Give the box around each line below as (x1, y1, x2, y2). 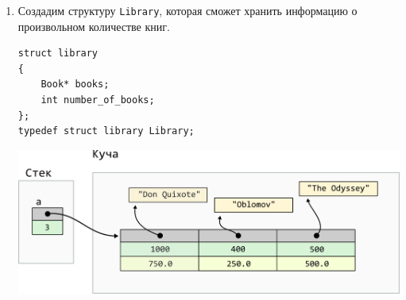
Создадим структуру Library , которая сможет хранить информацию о (17, 2, 358, 18)
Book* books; (41, 79, 110, 90)
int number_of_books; (41, 94, 155, 106)
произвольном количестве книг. (17, 17, 170, 34)
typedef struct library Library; (17, 125, 195, 137)
